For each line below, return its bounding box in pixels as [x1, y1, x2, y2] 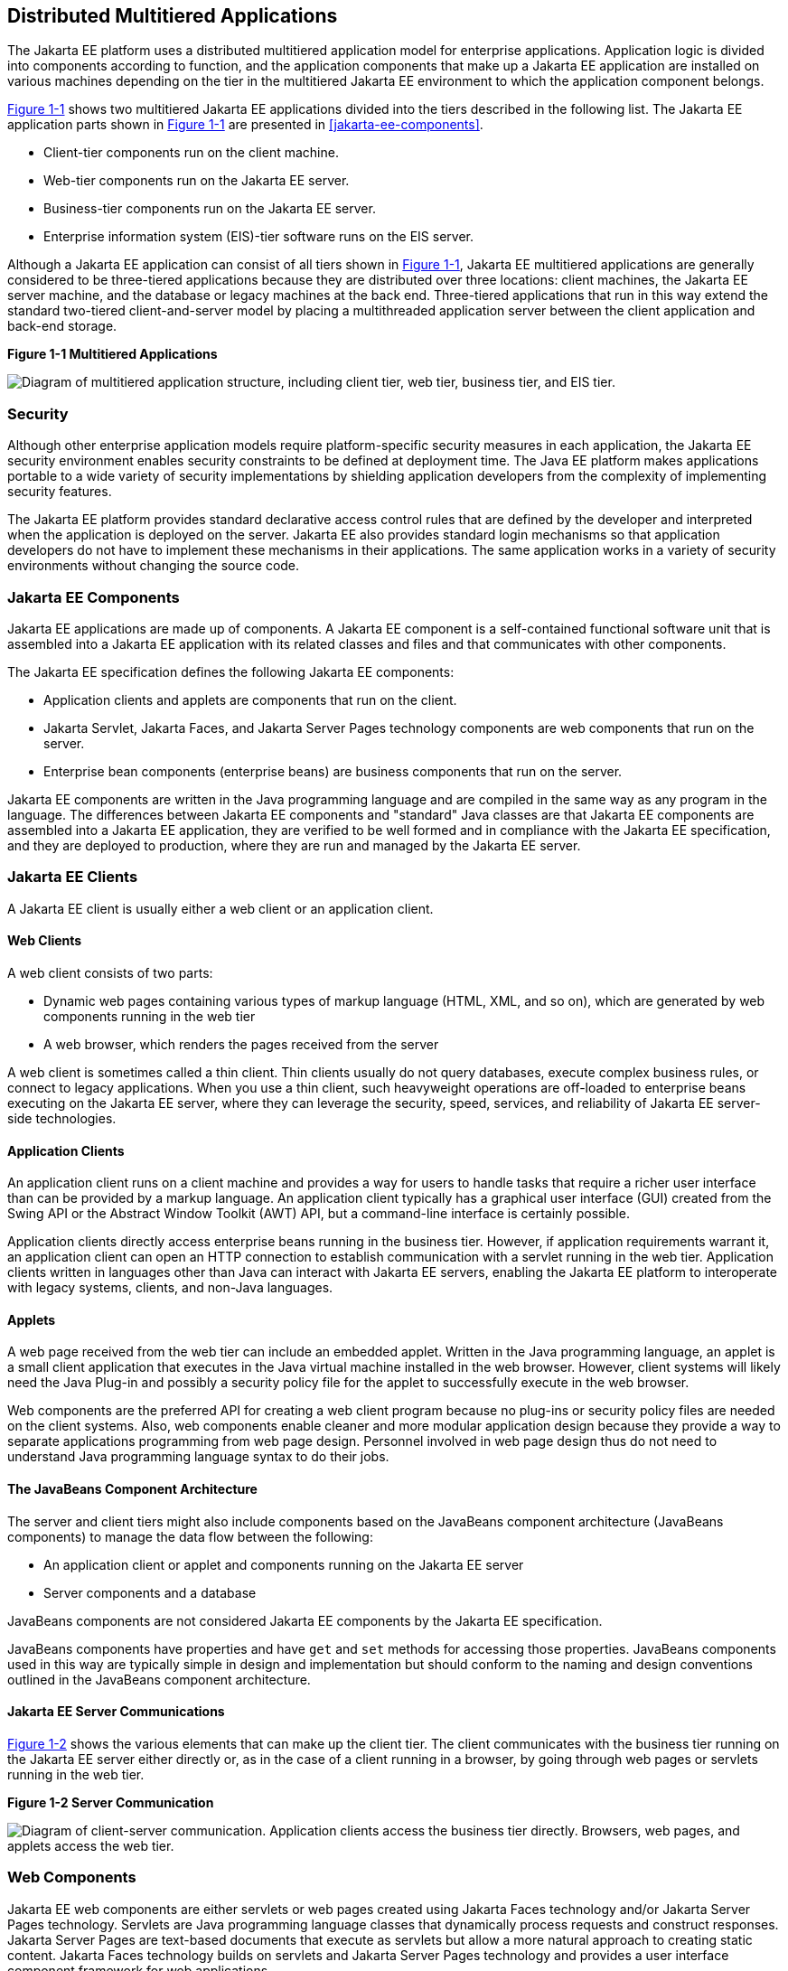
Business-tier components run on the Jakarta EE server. [43, 201, 376, 217]
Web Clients [7, 933, 82, 949]
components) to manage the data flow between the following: [7, 1528, 373, 1544]
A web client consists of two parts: [7, 964, 213, 981]
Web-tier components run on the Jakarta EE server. [43, 173, 350, 189]
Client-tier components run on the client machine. [43, 145, 339, 161]
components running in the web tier [43, 1008, 256, 1024]
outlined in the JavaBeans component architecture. [7, 1671, 311, 1687]
